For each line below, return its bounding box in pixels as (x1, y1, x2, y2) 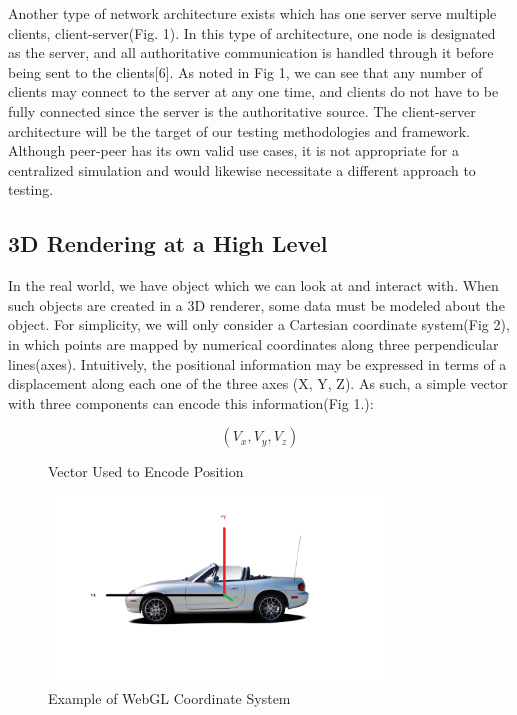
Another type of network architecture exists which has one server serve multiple (8, 3, 497, 23)
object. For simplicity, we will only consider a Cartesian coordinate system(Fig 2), (8, 314, 510, 335)
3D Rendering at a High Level (8, 228, 328, 259)
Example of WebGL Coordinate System (48, 688, 291, 709)
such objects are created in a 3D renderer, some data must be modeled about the (8, 294, 505, 315)
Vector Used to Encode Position (48, 461, 244, 482)
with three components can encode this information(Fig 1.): (8, 392, 374, 413)
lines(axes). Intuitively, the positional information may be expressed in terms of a (8, 353, 507, 374)
